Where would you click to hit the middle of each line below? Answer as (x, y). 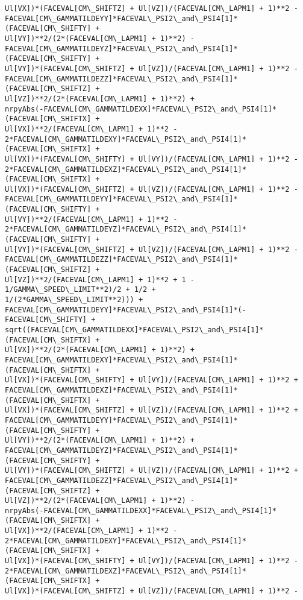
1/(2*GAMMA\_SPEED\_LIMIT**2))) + (74, 300)
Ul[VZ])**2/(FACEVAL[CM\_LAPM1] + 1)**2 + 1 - (100, 279)
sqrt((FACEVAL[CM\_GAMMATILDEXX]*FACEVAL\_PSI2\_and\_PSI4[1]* (134, 330)
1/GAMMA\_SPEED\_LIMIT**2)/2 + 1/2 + (80, 290)
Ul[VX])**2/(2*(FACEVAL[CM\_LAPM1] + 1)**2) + (100, 350)
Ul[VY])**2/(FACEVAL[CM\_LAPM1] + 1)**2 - (91, 219)
